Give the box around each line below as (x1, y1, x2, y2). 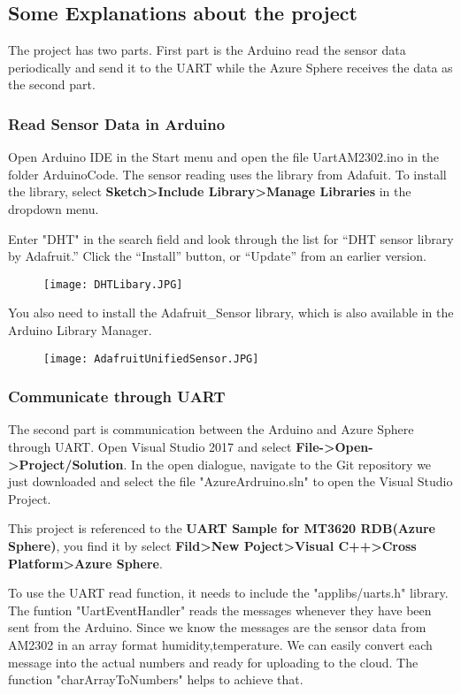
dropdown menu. (8, 199, 99, 217)
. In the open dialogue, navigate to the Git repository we (123, 454, 432, 473)
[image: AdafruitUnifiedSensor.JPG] (43, 352, 259, 365)
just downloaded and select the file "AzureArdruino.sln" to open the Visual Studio (8, 472, 453, 491)
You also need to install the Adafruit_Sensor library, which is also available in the (8, 303, 454, 322)
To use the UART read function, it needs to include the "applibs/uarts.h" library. (8, 583, 449, 602)
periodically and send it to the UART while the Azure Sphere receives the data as (8, 57, 453, 76)
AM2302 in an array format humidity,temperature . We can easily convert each (8, 636, 433, 654)
